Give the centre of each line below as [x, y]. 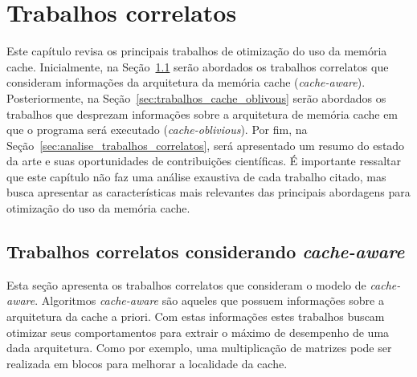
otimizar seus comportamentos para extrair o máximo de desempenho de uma [198, 332]
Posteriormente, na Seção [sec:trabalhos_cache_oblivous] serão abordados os [196, 97]
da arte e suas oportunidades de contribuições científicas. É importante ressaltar [204, 161]
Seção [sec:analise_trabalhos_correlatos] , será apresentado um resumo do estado [206, 145]
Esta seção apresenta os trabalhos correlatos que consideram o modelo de [186, 284]
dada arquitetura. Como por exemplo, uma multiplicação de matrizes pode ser [199, 348]
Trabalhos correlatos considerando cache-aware [206, 251]
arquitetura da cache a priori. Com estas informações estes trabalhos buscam [196, 316]
